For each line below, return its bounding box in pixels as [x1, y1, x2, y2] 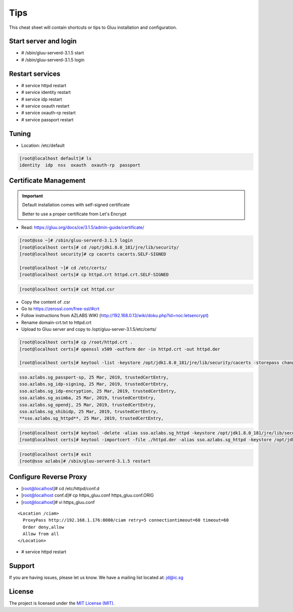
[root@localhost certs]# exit [19, 452, 92, 457]
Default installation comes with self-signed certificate [22, 202, 130, 208]
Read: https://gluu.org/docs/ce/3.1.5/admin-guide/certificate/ [21, 225, 144, 230]
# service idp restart [21, 96, 62, 102]
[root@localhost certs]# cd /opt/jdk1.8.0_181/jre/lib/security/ [19, 245, 179, 250]
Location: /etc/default [21, 142, 65, 148]
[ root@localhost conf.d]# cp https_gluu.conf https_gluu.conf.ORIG [21, 492, 154, 499]
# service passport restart [21, 116, 74, 122]
